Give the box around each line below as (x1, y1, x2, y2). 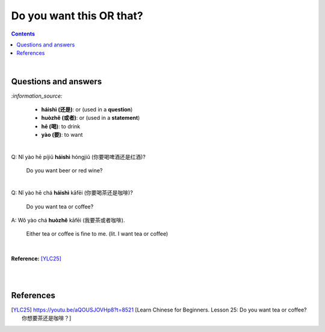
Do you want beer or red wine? (26, 167, 103, 174)
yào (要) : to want (41, 131, 83, 139)
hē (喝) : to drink (41, 122, 81, 130)
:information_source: (11, 92, 63, 99)
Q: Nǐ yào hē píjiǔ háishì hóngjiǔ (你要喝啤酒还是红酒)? (11, 153, 146, 160)
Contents (11, 30, 36, 37)
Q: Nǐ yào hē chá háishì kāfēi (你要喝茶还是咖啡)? (11, 189, 134, 196)
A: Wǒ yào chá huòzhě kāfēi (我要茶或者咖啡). (11, 216, 125, 224)
